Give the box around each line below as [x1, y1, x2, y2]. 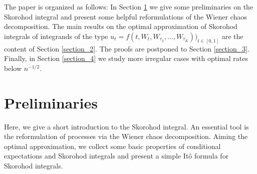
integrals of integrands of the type [4, 30, 108, 41]
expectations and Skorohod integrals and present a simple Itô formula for [4, 150, 229, 161]
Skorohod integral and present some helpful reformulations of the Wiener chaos [4, 11, 247, 21]
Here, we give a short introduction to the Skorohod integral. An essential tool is [4, 121, 249, 131]
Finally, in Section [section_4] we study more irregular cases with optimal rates [4, 53, 248, 63]
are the [221, 30, 243, 41]
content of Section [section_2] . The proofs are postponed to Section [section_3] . [4, 43, 250, 53]
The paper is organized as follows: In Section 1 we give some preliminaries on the [4, 1, 253, 11]
